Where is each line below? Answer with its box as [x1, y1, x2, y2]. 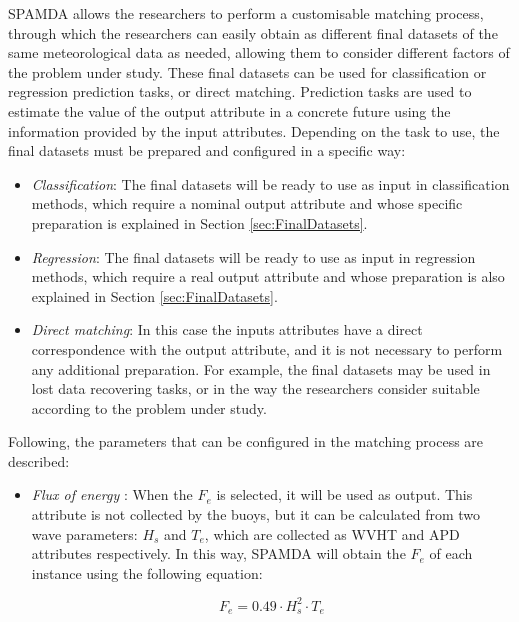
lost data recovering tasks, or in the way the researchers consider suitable [31, 378, 480, 399]
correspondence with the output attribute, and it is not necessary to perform [31, 338, 503, 359]
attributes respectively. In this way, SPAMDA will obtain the [31, 543, 406, 564]
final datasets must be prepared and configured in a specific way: [8, 140, 406, 161]
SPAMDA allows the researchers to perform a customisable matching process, [8, 3, 484, 23]
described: [8, 450, 70, 471]
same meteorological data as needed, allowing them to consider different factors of [8, 42, 510, 63]
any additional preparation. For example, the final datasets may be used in [31, 358, 491, 379]
